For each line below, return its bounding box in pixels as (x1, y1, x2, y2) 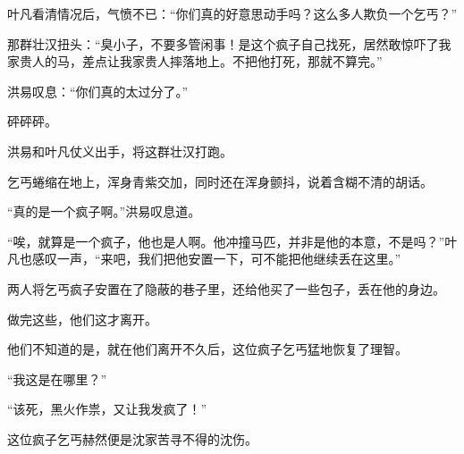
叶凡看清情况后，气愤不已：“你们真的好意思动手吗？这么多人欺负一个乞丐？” (7, 4, 458, 22)
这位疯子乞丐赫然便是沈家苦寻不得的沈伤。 (7, 429, 257, 448)
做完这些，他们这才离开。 (7, 309, 157, 328)
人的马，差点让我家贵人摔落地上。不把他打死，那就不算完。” (31, 52, 383, 71)
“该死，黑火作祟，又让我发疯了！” (7, 399, 207, 418)
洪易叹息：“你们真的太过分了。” (7, 81, 189, 100)
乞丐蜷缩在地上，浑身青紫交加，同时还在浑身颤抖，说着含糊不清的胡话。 (7, 172, 433, 190)
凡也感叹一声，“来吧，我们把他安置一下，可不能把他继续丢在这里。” (7, 249, 401, 268)
